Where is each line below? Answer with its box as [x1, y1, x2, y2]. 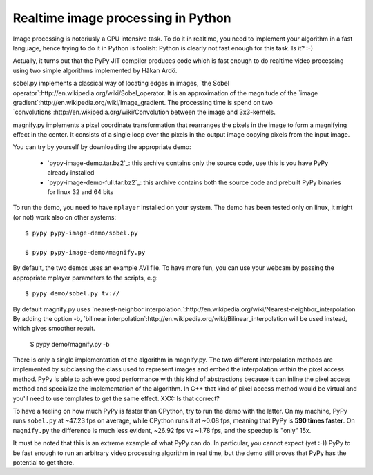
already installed [47, 168, 95, 177]
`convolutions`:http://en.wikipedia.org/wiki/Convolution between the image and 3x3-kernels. [12, 108, 276, 117]
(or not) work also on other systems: [12, 213, 117, 221]
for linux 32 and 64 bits [47, 188, 114, 196]
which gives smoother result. [12, 324, 96, 333]
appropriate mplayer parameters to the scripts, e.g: [12, 273, 158, 282]
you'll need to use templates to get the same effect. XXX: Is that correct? [12, 394, 220, 403]
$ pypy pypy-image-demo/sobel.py [25, 229, 138, 237]
